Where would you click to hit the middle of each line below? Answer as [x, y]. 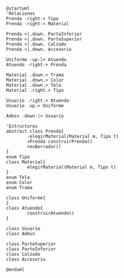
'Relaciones [20, 13]
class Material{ [26, 162]
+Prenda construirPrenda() [60, 142]
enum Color [19, 183]
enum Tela [18, 177]
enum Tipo [18, 157]
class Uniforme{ [26, 198]
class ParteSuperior [31, 244]
